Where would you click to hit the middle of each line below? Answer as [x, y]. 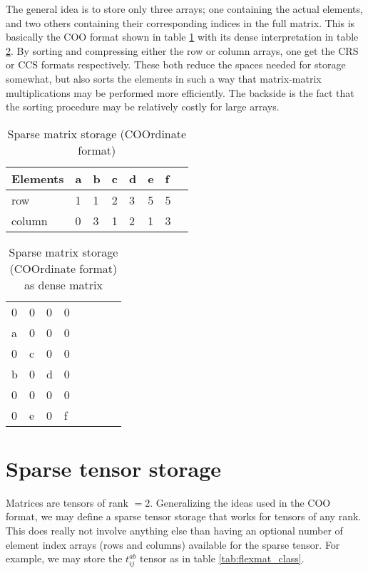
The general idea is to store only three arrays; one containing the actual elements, [184, 9]
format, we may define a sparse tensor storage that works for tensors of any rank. [184, 516]
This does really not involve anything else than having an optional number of [174, 531]
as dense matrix [63, 284]
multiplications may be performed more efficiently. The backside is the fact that [180, 92]
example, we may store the [64, 558]
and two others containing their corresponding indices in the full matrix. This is [180, 22]
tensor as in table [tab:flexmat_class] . [222, 558]
